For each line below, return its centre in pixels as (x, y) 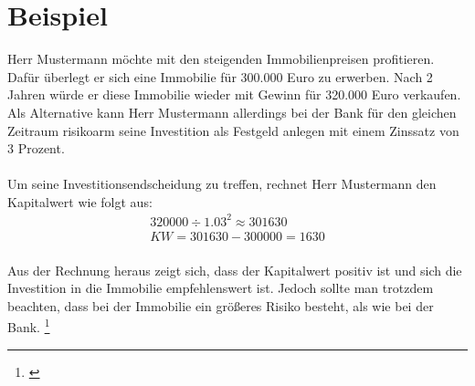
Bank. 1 (29, 326)
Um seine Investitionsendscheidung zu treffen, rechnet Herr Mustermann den (222, 184)
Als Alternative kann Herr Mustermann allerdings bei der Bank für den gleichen (232, 112)
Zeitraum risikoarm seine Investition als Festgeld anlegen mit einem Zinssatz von (233, 130)
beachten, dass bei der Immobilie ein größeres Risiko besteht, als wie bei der (221, 305)
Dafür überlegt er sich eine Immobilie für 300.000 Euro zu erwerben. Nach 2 (220, 76)
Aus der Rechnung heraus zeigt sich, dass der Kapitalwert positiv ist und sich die (235, 270)
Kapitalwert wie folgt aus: (80, 201)
